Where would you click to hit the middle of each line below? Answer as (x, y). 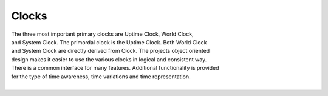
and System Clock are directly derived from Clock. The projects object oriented (111, 51)
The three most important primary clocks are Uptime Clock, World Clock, (102, 34)
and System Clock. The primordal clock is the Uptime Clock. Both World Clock (109, 42)
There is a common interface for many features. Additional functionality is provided (115, 68)
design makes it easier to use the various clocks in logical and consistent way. (109, 59)
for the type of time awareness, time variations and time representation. (101, 77)
